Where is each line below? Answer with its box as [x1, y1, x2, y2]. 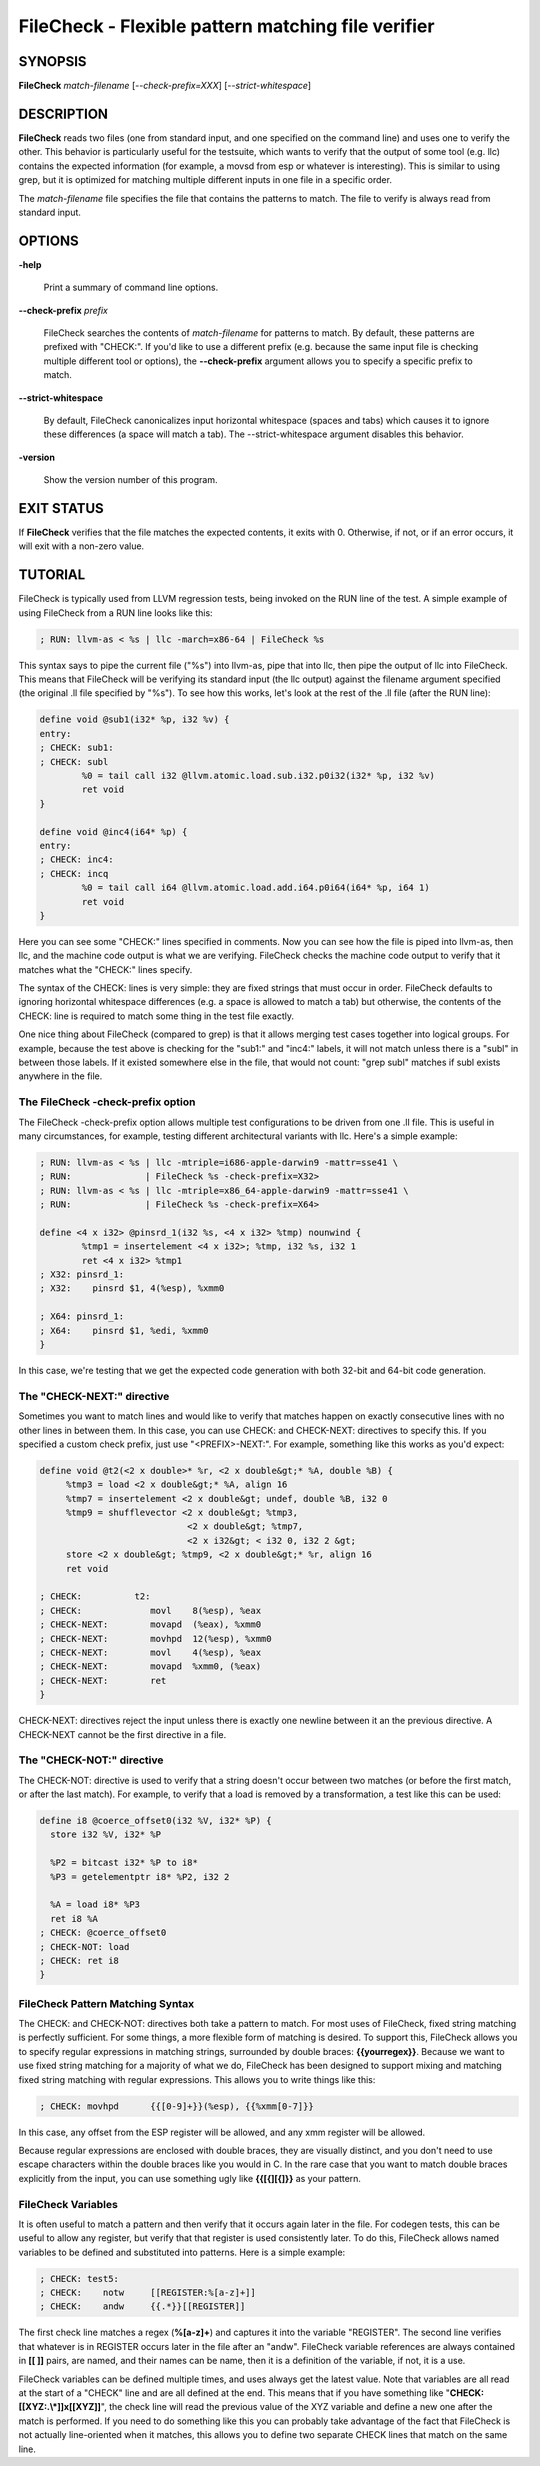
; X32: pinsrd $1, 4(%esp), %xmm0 [39, 1283, 225, 1294]
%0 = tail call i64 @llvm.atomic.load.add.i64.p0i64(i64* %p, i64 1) [81, 882, 430, 894]
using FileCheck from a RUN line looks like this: [18, 606, 214, 619]
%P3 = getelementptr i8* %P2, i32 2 [50, 1871, 230, 1882]
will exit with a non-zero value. [18, 540, 145, 552]
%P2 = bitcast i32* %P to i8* [50, 1857, 199, 1869]
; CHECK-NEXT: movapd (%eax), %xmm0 [39, 1619, 262, 1630]
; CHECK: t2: [39, 1591, 151, 1602]
